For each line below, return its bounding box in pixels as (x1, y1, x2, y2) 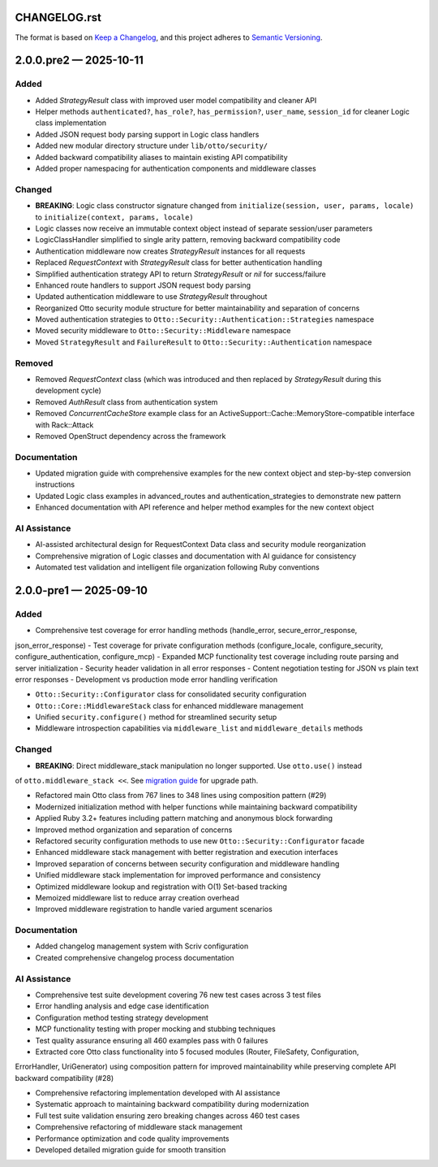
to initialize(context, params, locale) (35, 212, 194, 222)
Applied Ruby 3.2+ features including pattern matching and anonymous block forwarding (35, 813, 333, 823)
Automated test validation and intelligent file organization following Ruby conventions (35, 562, 320, 572)
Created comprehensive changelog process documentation (35, 952, 234, 962)
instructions (35, 479, 75, 489)
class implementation (35, 118, 107, 128)
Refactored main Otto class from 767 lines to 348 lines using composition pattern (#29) (35, 791, 327, 800)
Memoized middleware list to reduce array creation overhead (35, 892, 239, 902)
